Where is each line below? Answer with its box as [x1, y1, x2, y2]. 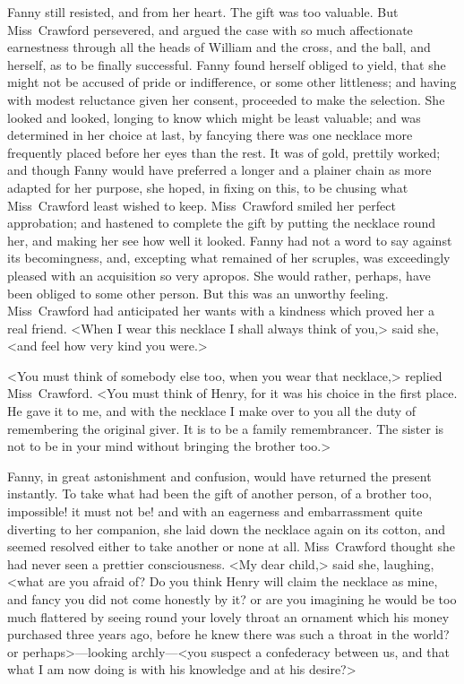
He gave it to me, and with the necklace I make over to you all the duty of [7, 402, 417, 420]
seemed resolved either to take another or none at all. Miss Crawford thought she [7, 537, 455, 556]
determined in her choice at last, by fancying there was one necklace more [7, 126, 413, 144]
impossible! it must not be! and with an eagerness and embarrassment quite [7, 502, 423, 521]
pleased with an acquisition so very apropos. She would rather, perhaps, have [7, 265, 431, 284]
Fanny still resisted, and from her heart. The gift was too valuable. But [7, 3, 399, 21]
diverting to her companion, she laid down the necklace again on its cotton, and [7, 519, 446, 538]
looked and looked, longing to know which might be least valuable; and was [7, 108, 421, 126]
